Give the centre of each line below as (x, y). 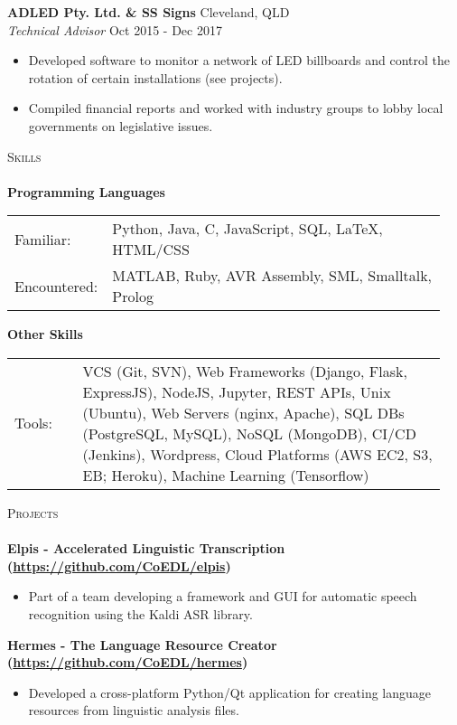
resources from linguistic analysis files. (134, 710)
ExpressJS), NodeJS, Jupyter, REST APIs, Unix (237, 391)
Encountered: (56, 286)
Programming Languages (86, 191)
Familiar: (43, 239)
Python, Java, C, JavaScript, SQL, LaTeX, (247, 229)
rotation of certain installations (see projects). (155, 77)
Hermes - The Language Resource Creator (142, 644)
